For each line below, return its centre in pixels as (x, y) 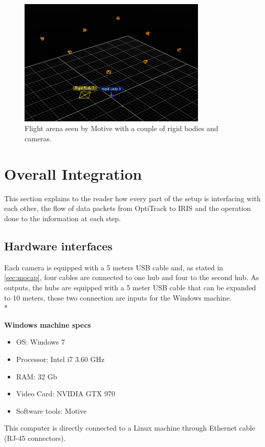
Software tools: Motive (51, 410)
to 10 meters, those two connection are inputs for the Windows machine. (118, 297)
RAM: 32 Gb (37, 376)
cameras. (38, 139)
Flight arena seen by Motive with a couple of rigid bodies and (122, 128)
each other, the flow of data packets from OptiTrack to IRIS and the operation (128, 208)
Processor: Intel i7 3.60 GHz (60, 359)
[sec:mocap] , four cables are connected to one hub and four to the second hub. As (132, 277)
